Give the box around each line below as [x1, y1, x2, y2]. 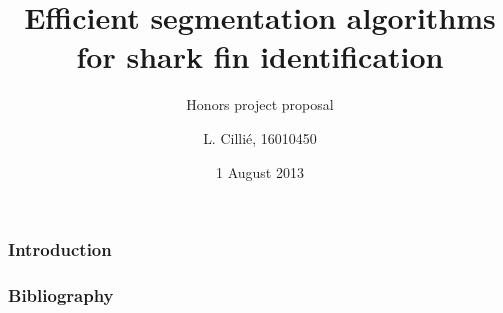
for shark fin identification [76, 36, 444, 77]
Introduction [8, 237, 112, 262]
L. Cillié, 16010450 [203, 127, 317, 148]
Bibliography [8, 282, 114, 307]
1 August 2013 [216, 161, 304, 182]
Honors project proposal [186, 94, 334, 115]
